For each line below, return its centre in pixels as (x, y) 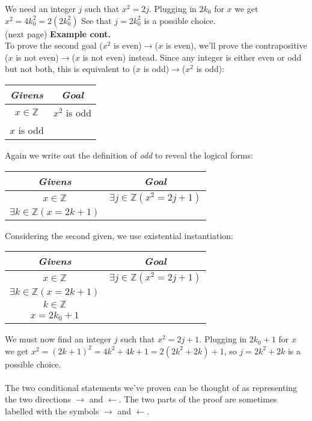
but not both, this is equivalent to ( (70, 69)
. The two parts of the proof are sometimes (198, 399)
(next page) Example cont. (58, 33)
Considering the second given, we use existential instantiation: (119, 235)
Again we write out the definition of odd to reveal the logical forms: (129, 155)
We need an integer (40, 8)
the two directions (38, 399)
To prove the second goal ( (54, 45)
